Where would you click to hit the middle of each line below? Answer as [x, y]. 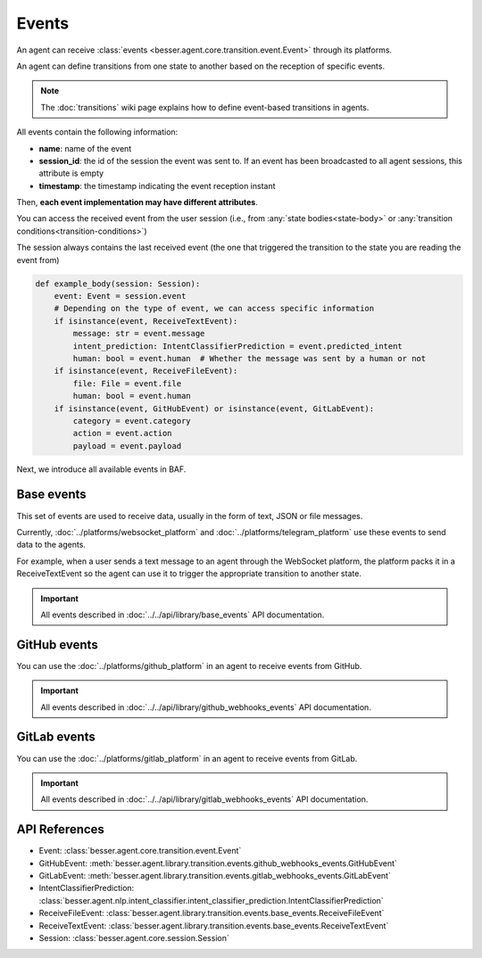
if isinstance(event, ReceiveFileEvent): [146, 371]
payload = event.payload [127, 446]
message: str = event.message [139, 334]
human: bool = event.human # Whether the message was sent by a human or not [249, 358]
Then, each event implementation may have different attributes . [137, 202]
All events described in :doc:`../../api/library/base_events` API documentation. [183, 615]
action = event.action [123, 434]
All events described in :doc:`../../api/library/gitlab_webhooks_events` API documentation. [204, 799]
